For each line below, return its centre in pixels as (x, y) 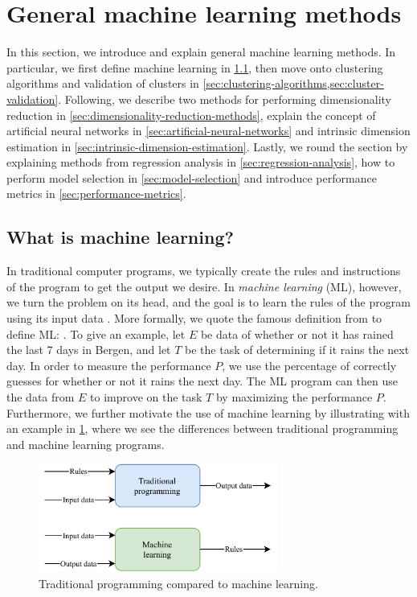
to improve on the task (146, 397)
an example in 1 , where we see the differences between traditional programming (202, 428)
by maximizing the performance (294, 397)
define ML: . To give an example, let (96, 333)
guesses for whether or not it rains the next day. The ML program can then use (202, 381)
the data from (41, 397)
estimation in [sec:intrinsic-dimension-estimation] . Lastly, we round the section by (207, 146)
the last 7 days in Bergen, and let (89, 350)
